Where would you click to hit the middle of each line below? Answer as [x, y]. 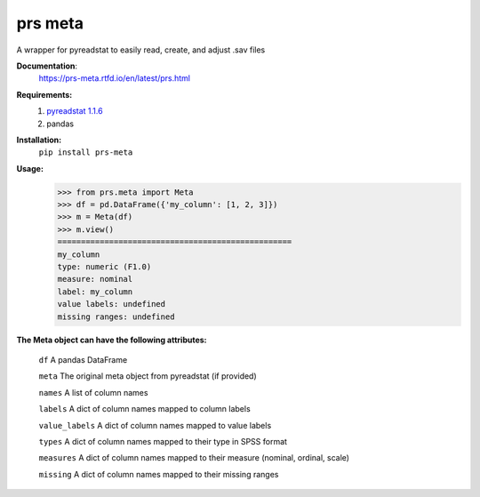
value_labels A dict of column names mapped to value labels [155, 425]
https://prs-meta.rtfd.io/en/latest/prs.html [115, 78]
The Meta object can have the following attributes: [112, 340]
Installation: [39, 140]
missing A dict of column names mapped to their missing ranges [159, 474]
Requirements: [44, 94]
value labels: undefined [112, 304]
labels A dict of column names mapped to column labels [144, 409]
